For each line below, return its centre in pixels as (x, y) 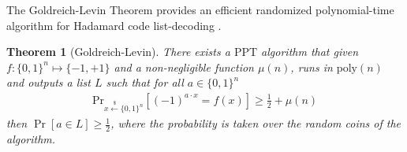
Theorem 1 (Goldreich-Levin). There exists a (118, 52)
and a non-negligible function (184, 67)
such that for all (145, 82)
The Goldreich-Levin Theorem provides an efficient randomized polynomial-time (200, 9)
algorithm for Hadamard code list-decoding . (114, 25)
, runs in (312, 67)
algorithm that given (310, 52)
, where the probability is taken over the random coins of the (256, 123)
